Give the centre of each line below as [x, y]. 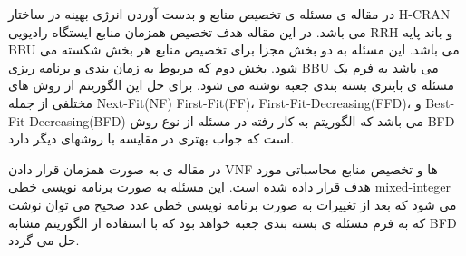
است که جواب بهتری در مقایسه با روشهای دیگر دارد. [151, 138]
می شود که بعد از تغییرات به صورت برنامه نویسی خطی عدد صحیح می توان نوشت [233, 204]
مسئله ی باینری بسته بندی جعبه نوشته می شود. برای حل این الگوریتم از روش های [232, 85]
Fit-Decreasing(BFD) [67, 120]
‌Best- [440, 102]
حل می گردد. [44, 240]
